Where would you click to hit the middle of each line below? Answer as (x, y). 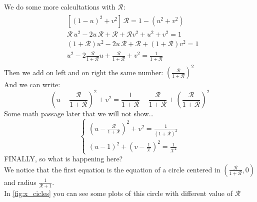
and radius (20, 182)
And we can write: (32, 84)
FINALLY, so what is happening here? (63, 159)
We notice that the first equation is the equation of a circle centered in (112, 169)
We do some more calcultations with (60, 7)
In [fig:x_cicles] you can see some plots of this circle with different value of (118, 193)
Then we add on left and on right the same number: (84, 72)
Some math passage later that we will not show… (79, 114)
